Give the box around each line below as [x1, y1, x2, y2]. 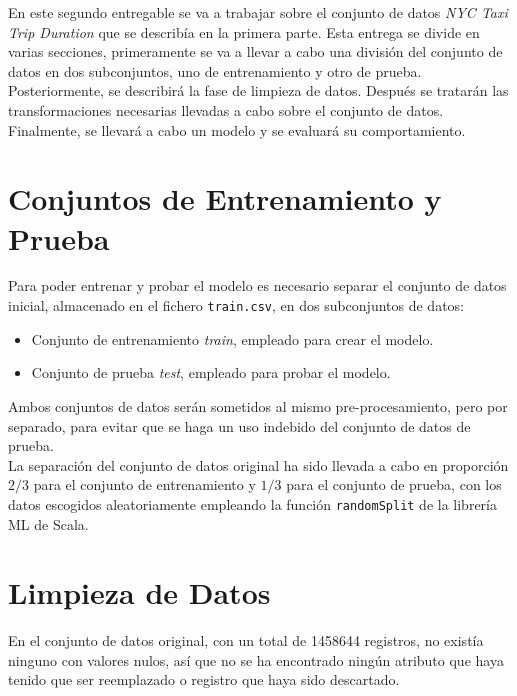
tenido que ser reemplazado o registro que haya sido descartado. [8, 669, 400, 690]
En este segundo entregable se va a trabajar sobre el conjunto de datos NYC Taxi [8, 2, 508, 22]
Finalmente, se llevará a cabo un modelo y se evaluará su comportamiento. [8, 119, 466, 140]
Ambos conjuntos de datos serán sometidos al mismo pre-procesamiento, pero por [8, 395, 508, 416]
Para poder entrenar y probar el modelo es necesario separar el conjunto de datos [8, 275, 507, 296]
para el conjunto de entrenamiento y [33, 474, 256, 495]
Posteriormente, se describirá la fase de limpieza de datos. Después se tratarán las [8, 80, 509, 101]
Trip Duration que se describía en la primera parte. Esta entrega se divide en [8, 21, 480, 42]
